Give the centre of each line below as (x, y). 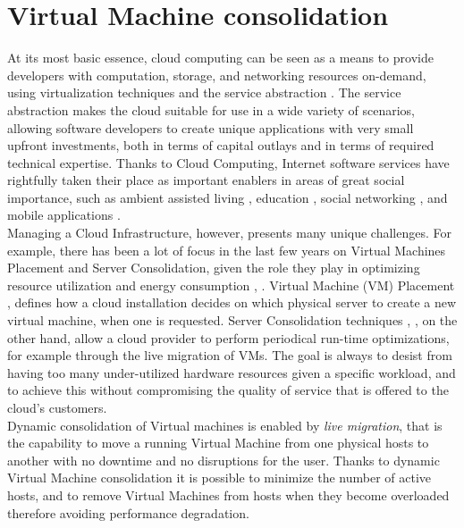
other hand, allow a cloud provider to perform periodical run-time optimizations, (228, 337)
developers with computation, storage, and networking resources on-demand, (217, 75)
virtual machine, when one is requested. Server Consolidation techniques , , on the (232, 320)
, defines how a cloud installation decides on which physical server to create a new (232, 302)
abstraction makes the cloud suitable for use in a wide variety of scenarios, (211, 109)
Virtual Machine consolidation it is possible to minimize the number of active (219, 478)
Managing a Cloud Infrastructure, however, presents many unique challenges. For (229, 233)
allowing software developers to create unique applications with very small (211, 127)
